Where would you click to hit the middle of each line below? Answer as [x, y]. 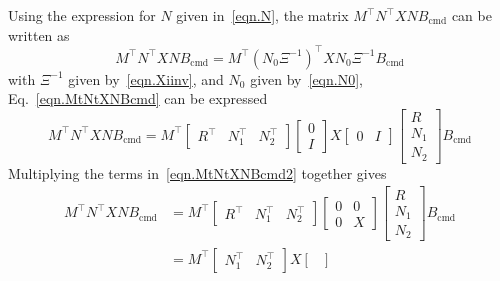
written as [39, 34]
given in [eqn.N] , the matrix [262, 15]
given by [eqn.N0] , [306, 78]
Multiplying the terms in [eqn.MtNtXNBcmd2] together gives [197, 172]
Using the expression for [82, 15]
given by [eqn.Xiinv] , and [146, 78]
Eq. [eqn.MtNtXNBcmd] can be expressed [138, 98]
